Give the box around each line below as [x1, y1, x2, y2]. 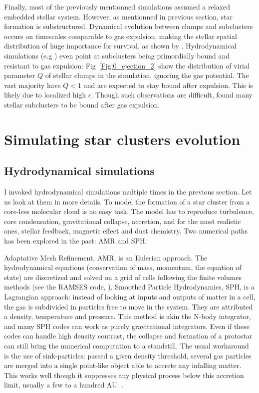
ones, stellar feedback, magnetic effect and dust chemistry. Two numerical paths [4, 225, 248, 236]
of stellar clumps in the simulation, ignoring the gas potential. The [45, 70, 249, 80]
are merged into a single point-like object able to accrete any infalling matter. [4, 360, 242, 370]
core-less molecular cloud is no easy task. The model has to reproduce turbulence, [4, 206, 254, 216]
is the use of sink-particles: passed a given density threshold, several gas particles [4, 350, 252, 360]
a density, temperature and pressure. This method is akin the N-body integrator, [4, 311, 251, 321]
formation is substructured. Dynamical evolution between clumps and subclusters [4, 21, 253, 31]
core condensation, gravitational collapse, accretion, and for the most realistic [4, 215, 241, 226]
